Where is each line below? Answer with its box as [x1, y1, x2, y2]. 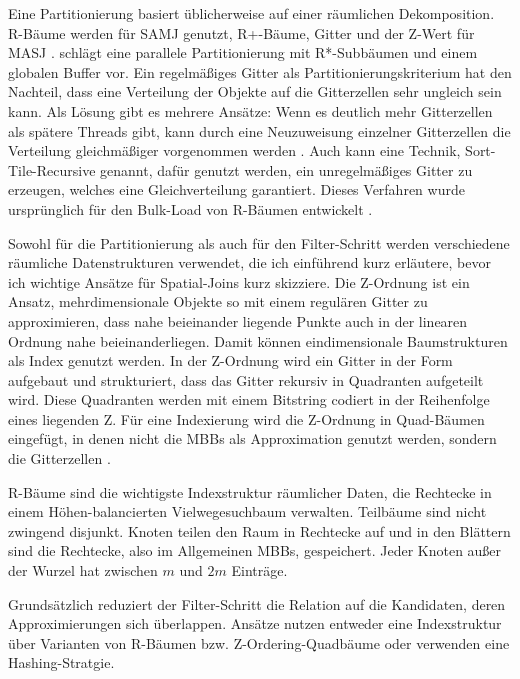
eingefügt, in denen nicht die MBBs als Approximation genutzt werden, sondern [8, 428, 497, 449]
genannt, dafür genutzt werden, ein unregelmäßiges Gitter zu [100, 159, 473, 180]
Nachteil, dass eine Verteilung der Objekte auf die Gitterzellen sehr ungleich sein [8, 81, 502, 102]
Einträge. [231, 560, 288, 581]
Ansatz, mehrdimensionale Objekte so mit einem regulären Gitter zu [8, 291, 428, 312]
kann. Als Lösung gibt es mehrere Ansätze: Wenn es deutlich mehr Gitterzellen [8, 100, 493, 121]
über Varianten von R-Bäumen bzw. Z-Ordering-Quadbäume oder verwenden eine [8, 632, 510, 653]
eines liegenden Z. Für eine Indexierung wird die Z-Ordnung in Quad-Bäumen [8, 408, 485, 429]
